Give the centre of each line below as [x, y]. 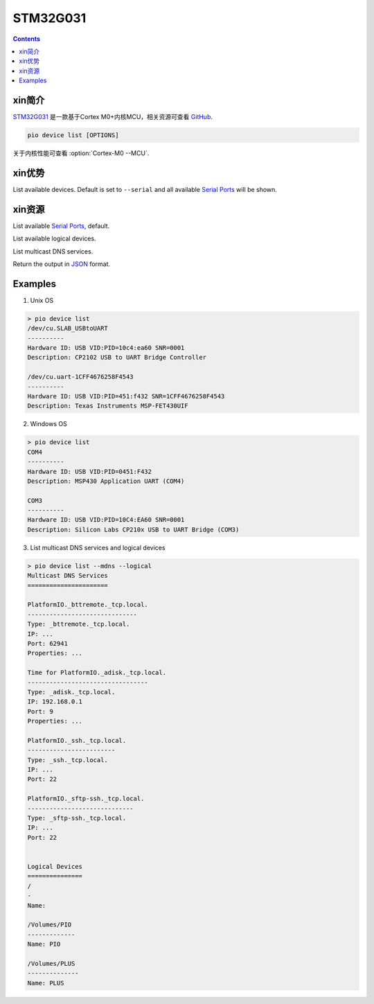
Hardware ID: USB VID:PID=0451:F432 [90, 472]
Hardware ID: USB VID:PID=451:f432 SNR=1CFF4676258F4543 [126, 396]
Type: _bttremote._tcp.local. [79, 624]
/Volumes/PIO [50, 925]
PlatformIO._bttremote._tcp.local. [88, 605]
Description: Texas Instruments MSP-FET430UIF [108, 406]
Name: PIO [44, 944]
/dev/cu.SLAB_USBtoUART [68, 328]
